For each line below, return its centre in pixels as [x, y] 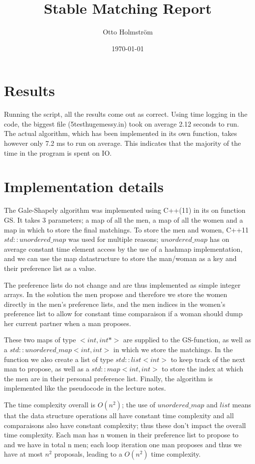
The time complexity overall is [50, 405]
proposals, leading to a [88, 454]
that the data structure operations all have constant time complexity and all [119, 415]
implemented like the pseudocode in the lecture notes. [85, 388]
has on [219, 239]
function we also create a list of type [59, 359]
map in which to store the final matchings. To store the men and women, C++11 [127, 229]
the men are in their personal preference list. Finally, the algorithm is [108, 378]
